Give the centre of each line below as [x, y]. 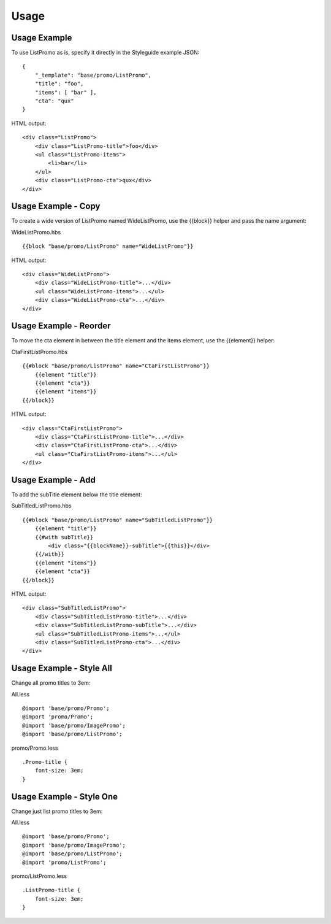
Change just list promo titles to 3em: [57, 811]
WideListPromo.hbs [36, 232]
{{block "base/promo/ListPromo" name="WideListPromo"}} [108, 246]
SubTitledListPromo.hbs [41, 506]
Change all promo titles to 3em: [51, 683]
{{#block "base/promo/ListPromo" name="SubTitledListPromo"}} [118, 520]
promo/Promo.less [35, 748]
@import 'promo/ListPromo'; [64, 862]
